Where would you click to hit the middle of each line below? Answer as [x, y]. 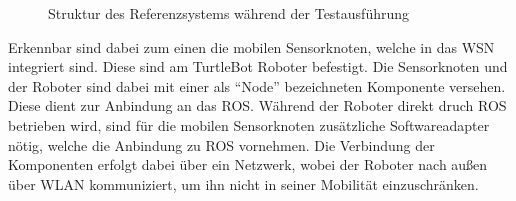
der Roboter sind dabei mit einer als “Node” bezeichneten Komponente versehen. [257, 85]
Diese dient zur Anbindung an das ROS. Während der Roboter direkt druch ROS [257, 105]
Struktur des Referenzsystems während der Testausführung [229, 13]
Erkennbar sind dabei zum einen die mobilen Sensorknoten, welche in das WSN [251, 46]
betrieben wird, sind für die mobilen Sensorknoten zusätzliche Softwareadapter [249, 124]
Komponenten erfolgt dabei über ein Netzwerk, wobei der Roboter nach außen [248, 164]
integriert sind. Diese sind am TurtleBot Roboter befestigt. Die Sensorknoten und [258, 66]
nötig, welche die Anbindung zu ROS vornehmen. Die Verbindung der [221, 144]
